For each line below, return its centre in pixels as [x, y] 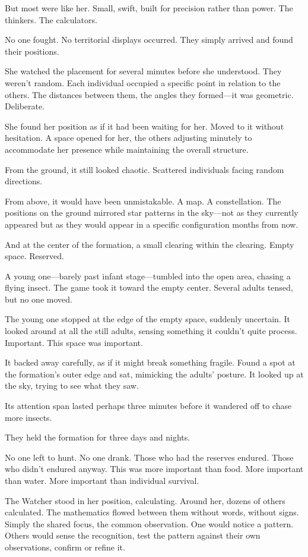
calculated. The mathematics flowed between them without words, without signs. [152, 512]
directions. [24, 181]
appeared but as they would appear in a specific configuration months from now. [152, 224]
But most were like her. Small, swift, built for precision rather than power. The [149, 8]
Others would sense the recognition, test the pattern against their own [133, 535]
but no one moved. [39, 299]
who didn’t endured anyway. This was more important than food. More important [154, 469]
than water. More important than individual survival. [102, 480]
